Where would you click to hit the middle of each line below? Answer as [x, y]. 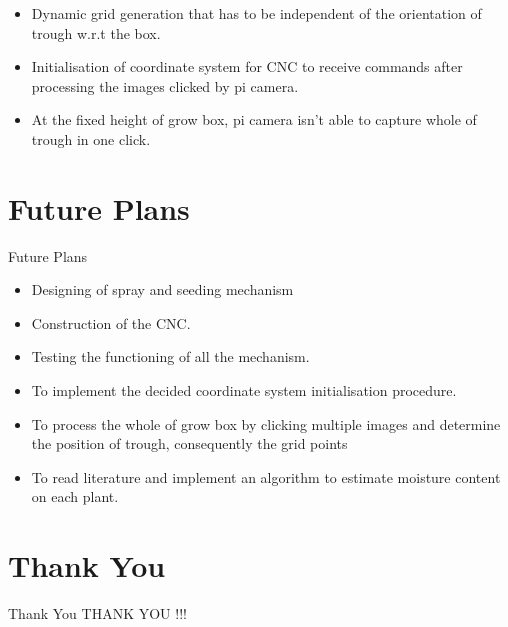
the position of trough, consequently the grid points [189, 443]
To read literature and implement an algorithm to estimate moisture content [266, 476]
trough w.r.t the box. [96, 32]
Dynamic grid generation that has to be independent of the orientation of [256, 13]
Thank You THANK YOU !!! [97, 613]
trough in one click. [91, 138]
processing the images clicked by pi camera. [165, 85]
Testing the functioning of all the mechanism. [170, 356]
